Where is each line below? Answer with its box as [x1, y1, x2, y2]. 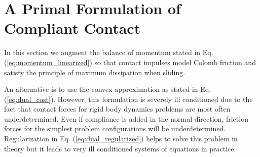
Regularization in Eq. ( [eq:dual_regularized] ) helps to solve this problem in [4, 133, 238, 144]
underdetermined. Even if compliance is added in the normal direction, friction [4, 113, 248, 124]
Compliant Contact [4, 18, 141, 38]
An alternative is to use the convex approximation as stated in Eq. [4, 84, 211, 94]
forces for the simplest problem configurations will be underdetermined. [4, 123, 226, 134]
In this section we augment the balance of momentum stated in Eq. [4, 47, 213, 58]
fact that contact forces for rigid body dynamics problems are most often [4, 103, 231, 114]
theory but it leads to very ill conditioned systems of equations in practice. [4, 143, 236, 153]
